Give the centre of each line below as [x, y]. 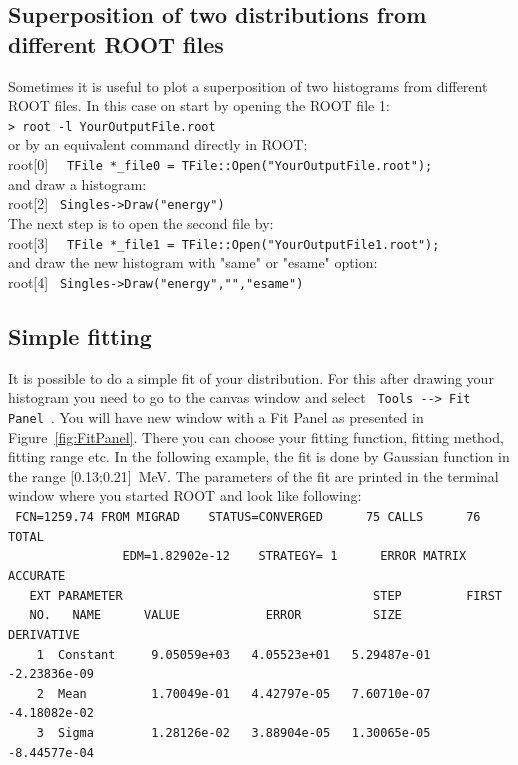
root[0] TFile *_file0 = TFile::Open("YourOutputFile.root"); [220, 164]
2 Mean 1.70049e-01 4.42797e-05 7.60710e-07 [233, 693]
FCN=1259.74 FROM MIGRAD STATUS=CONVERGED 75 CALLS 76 [248, 516]
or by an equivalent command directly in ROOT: [158, 144]
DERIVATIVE [44, 634]
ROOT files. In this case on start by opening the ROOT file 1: [199, 105]
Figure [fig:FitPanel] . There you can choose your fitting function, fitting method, [256, 436]
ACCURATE [37, 575]
